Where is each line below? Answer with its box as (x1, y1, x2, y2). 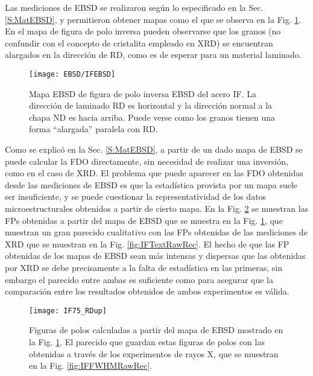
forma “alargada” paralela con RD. (29, 123, 158, 135)
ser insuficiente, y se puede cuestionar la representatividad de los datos (5, 190, 267, 203)
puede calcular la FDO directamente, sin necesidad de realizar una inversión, (5, 155, 288, 167)
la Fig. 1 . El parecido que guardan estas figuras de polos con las (29, 335, 265, 348)
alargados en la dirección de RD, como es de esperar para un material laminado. (5, 48, 302, 61)
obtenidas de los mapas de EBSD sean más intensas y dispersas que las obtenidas (5, 249, 306, 262)
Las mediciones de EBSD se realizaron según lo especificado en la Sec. (5, 1, 264, 13)
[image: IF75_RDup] (29, 306, 107, 315)
